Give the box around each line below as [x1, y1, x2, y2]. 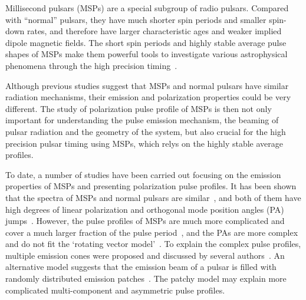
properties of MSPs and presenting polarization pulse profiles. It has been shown [5, 180, 297, 192]
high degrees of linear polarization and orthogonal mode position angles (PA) [5, 203, 284, 215]
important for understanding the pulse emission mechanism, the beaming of [5, 114, 279, 126]
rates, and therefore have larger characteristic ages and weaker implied [27, 25, 282, 37]
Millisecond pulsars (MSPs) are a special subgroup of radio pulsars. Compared [5, 2, 289, 14]
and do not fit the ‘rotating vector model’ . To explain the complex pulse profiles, [5, 238, 301, 250]
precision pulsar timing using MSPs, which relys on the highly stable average [5, 137, 284, 149]
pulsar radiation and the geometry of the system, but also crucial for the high [5, 125, 286, 137]
